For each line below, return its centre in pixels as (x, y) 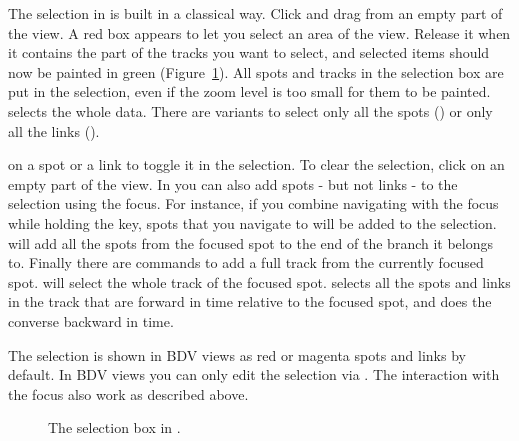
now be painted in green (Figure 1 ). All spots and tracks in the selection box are (256, 71)
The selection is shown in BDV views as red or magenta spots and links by (237, 354)
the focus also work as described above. (128, 393)
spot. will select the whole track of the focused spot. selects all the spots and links (259, 281)
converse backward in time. (91, 320)
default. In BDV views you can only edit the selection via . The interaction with (254, 374)
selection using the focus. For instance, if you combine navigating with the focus (253, 203)
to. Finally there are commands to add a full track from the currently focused (246, 262)
